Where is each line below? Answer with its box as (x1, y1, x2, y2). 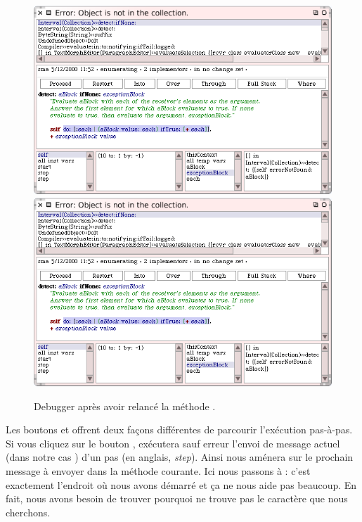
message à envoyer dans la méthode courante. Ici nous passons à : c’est (6, 463, 311, 478)
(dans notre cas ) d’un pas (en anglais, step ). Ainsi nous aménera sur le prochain (6, 450, 354, 464)
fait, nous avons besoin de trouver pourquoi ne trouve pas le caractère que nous (6, 491, 348, 506)
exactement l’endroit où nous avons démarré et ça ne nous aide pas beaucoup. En (6, 477, 357, 492)
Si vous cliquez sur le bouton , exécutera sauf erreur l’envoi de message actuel (6, 435, 340, 450)
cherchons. (6, 504, 51, 519)
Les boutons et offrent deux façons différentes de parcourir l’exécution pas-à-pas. (6, 422, 353, 437)
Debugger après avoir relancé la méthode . (34, 398, 216, 413)
